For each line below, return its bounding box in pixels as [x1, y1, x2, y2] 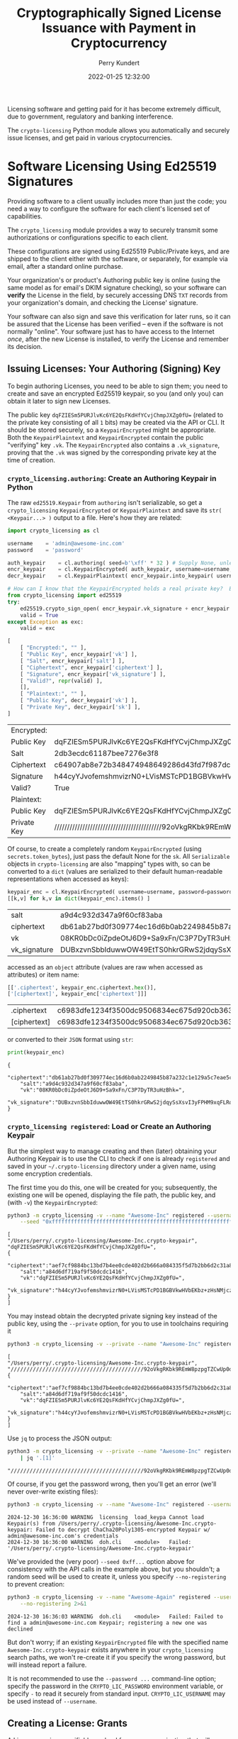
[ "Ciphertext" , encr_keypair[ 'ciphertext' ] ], [20, 664, 163, 671]
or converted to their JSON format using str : [7, 1035, 134, 1044]
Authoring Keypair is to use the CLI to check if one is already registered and [7, 1154, 230, 1162]
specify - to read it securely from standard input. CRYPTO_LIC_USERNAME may [7, 1689, 226, 1698]
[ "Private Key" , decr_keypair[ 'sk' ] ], [20, 704, 141, 711]
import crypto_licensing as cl [7, 527, 100, 534]
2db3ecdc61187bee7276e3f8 [54, 748, 159, 758]
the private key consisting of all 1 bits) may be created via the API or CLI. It [7, 418, 225, 426]
